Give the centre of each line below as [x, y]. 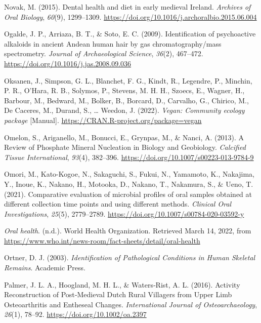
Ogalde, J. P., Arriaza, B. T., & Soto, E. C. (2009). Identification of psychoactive [130, 34]
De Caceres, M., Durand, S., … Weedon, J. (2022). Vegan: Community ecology [124, 110]
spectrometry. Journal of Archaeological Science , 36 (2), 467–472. [104, 53]
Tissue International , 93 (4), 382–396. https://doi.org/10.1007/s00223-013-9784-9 [129, 157]
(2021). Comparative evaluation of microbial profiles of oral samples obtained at [128, 194]
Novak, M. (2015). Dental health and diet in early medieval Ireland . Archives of [127, 7]
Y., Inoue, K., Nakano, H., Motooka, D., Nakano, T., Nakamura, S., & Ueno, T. [129, 184]
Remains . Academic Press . [45, 268]
